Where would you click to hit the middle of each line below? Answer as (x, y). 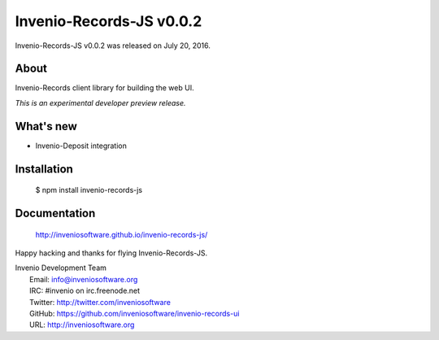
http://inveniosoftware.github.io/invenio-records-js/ (122, 234)
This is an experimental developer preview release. (100, 102)
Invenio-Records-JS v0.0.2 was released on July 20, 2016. (113, 46)
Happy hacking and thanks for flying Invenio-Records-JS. (111, 253)
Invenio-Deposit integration (81, 146)
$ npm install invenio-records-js (89, 190)
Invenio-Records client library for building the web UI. (104, 88)
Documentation (55, 213)
